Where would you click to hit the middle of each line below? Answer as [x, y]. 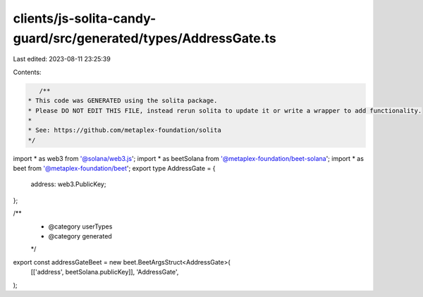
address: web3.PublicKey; [68, 184]
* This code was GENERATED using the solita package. [123, 101]
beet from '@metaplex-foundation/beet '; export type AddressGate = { [114, 169]
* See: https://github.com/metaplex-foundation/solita [124, 130]
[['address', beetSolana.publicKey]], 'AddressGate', [105, 272]
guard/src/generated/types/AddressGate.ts [145, 38]
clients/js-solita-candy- [85, 18]
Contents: [27, 72]
